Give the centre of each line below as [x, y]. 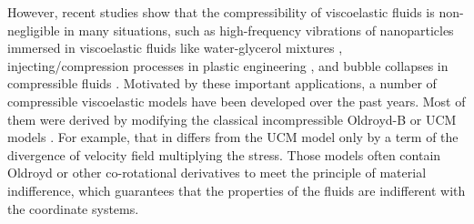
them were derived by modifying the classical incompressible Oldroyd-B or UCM [232, 119]
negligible [34, 30]
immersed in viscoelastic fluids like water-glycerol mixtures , [175, 48]
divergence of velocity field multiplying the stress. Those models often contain [224, 154]
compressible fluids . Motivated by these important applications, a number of [222, 83]
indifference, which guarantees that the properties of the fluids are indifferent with [237, 190]
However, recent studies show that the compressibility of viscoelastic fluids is [221, 12]
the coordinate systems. [73, 208]
